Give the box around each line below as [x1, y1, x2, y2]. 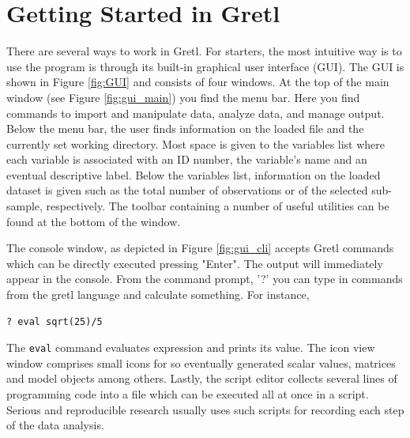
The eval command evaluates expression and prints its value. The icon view [6, 339, 375, 356]
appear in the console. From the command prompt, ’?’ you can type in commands [6, 270, 403, 287]
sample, [6, 198, 43, 214]
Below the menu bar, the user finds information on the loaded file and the [6, 120, 364, 137]
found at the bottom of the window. [6, 213, 181, 229]
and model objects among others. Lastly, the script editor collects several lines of [6, 370, 397, 387]
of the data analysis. [6, 417, 104, 433]
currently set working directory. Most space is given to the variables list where [6, 135, 386, 152]
